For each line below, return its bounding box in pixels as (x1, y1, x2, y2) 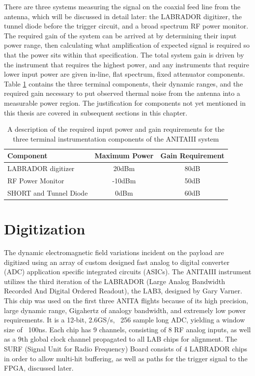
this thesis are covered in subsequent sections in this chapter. (4, 107, 188, 117)
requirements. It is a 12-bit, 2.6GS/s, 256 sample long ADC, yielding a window (4, 315, 245, 325)
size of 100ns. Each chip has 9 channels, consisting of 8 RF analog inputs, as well (4, 324, 251, 334)
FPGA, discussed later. (4, 363, 74, 373)
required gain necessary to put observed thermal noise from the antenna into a (4, 88, 240, 98)
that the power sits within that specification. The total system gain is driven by (4, 49, 244, 59)
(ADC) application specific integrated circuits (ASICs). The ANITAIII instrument (4, 266, 252, 277)
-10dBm (112, 175, 136, 185)
